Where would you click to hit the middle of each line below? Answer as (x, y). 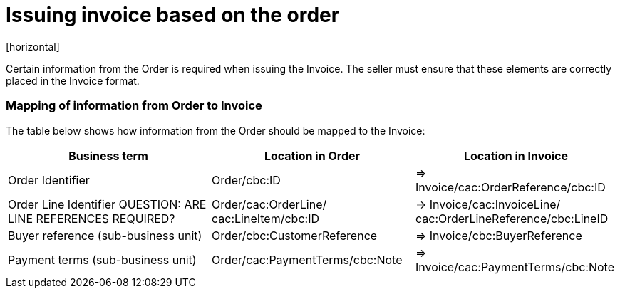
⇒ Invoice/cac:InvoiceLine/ (488, 204)
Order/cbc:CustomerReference (294, 235)
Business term (108, 156)
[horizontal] (33, 46)
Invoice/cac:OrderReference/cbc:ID (510, 187)
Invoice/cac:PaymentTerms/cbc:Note (515, 267)
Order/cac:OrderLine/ (269, 204)
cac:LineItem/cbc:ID (265, 218)
